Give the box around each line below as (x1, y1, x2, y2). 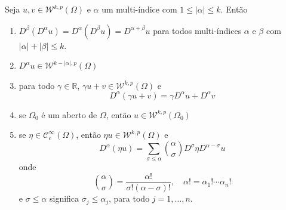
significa (49, 192, 79, 205)
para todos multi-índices (153, 24, 242, 36)
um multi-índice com (102, 3, 177, 15)
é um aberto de (41, 108, 97, 121)
